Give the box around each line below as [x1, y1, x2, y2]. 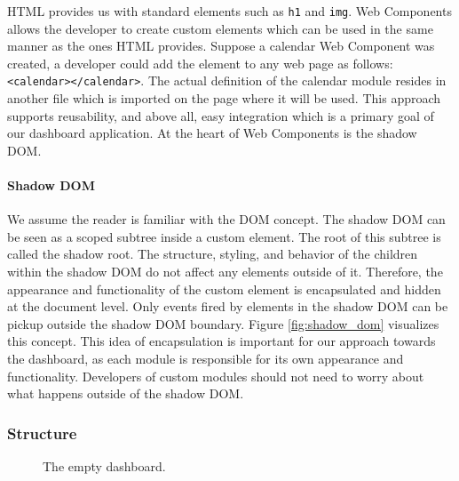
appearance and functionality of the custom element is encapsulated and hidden [7, 279, 441, 298]
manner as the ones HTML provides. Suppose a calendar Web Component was [7, 36, 435, 55]
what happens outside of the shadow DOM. [7, 384, 244, 403]
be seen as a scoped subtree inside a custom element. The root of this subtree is [7, 227, 441, 245]
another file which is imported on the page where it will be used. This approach [7, 89, 441, 108]
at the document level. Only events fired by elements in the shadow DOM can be [7, 297, 448, 316]
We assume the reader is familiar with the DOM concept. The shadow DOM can [7, 210, 446, 228]
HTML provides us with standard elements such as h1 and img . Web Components [7, 2, 452, 20]
